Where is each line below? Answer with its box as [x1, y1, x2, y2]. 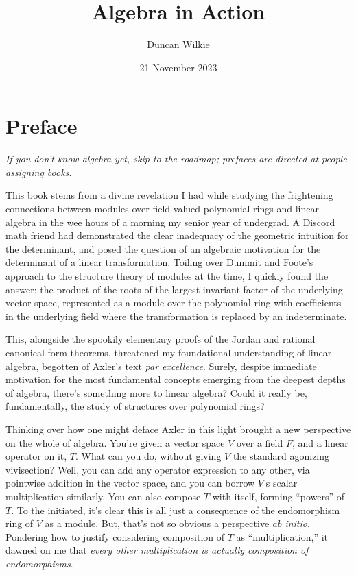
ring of [5, 516, 34, 530]
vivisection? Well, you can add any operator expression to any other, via [5, 462, 310, 476]
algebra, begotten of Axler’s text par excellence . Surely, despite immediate [5, 358, 317, 373]
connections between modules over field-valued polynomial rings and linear [5, 201, 319, 216]
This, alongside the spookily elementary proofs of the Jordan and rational [5, 332, 316, 346]
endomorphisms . [5, 556, 73, 570]
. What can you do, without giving [75, 449, 222, 463]
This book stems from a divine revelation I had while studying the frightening [5, 188, 333, 202]
